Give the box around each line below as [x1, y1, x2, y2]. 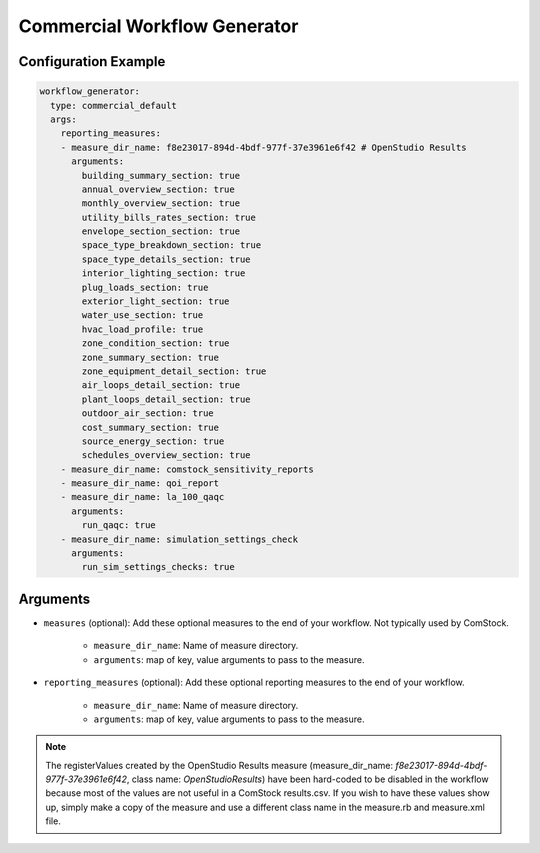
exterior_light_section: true [81, 296, 230, 307]
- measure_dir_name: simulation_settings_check [60, 533, 299, 545]
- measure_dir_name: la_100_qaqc [60, 491, 225, 503]
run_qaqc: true [81, 520, 157, 531]
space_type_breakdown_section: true [81, 240, 262, 251]
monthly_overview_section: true [81, 198, 240, 209]
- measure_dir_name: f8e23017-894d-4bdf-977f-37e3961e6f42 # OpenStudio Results [60, 141, 467, 153]
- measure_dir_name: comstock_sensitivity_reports [60, 463, 314, 475]
